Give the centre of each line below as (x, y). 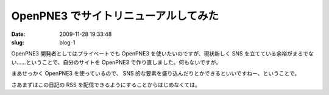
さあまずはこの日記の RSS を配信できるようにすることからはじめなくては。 (106, 85)
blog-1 (67, 42)
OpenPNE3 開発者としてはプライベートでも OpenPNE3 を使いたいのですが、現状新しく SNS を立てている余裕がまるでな (162, 54)
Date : (18, 34)
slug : (18, 42)
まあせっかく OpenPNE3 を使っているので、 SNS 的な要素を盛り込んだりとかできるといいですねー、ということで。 (156, 74)
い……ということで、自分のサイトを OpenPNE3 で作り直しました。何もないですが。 (116, 62)
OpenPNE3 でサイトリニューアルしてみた (115, 16)
